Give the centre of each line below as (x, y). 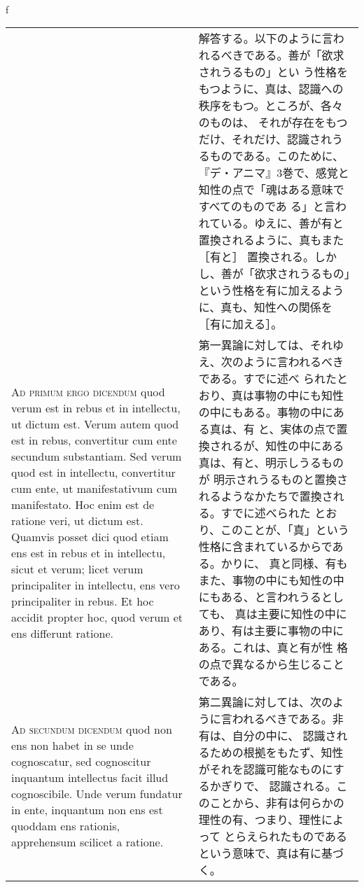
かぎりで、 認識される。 (273, 786)
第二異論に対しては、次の (265, 702)
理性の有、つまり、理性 (260, 820)
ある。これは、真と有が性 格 (273, 648)
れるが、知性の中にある (282, 446)
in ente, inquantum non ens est (87, 810)
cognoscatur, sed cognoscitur (81, 762)
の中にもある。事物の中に (266, 412)
